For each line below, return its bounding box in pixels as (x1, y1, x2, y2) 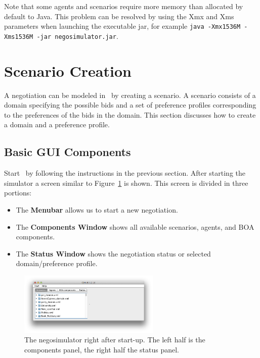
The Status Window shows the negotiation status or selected (16, 248, 211, 259)
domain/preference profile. (16, 258, 98, 269)
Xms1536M (4, 33, 33, 40)
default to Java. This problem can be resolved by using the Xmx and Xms (4, 11, 234, 21)
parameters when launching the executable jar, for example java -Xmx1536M (4, 21, 241, 31)
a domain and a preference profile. (4, 119, 110, 130)
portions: (4, 187, 32, 198)
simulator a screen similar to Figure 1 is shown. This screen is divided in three (4, 177, 248, 188)
